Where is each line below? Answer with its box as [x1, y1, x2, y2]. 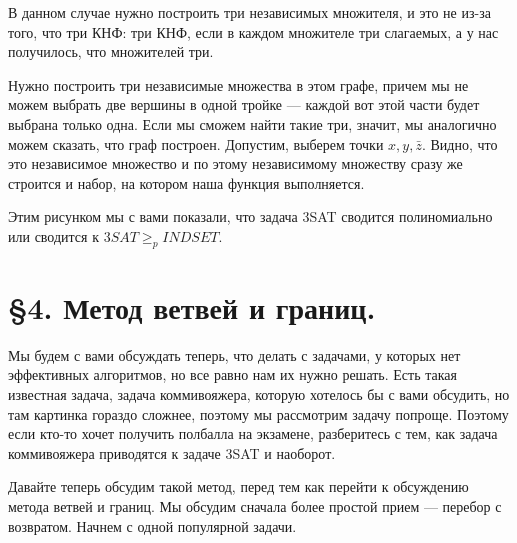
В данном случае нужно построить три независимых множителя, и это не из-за [8, 2, 491, 22]
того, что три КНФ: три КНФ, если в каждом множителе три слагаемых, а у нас [8, 21, 499, 42]
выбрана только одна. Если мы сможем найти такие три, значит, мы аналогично [8, 113, 497, 134]
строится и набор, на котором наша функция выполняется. [8, 172, 365, 193]
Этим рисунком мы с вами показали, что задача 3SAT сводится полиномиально [8, 206, 493, 227]
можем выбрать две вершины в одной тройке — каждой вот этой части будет [8, 94, 480, 115]
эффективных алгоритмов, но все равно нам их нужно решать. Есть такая [8, 364, 457, 385]
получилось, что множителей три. [8, 41, 214, 62]
